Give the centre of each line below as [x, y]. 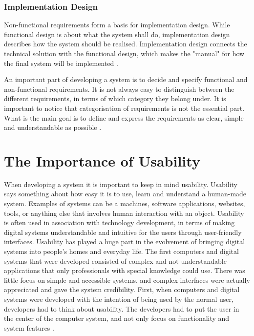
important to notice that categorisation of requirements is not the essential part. [124, 108]
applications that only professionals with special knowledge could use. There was [125, 270]
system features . [29, 327]
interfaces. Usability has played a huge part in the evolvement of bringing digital [125, 241]
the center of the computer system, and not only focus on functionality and [117, 318]
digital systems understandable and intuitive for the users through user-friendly [123, 232]
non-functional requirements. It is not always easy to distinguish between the [119, 89]
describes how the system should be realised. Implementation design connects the [126, 44]
